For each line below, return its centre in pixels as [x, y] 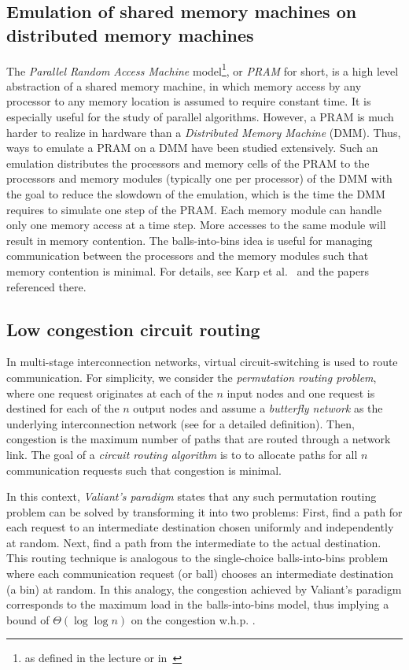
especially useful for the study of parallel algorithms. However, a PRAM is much [200, 117]
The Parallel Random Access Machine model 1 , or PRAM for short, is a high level [203, 69]
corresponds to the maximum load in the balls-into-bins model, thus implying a [198, 604]
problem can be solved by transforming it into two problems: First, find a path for [204, 511]
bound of [28, 619]
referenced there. [46, 286]
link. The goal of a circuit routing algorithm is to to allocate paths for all [182, 454]
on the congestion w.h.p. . [193, 619]
